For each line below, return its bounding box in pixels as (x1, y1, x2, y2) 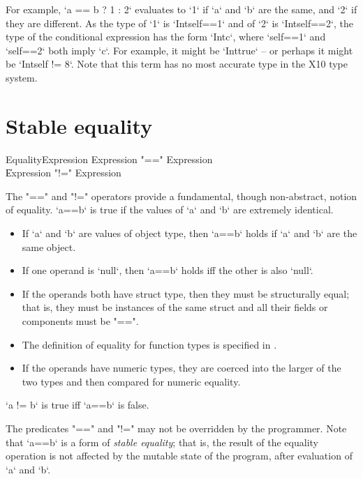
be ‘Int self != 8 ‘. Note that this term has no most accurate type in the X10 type (6, 56, 348, 71)
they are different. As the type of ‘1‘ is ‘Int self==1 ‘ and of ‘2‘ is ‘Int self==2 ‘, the (6, 15, 353, 30)
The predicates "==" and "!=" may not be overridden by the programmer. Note (6, 421, 347, 435)
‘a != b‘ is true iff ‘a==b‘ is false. (6, 397, 149, 412)
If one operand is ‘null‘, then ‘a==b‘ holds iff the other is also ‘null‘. (22, 263, 313, 277)
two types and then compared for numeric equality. (22, 374, 241, 388)
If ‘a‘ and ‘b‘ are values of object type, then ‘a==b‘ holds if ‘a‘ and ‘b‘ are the (22, 226, 357, 241)
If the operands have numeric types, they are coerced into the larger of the (22, 360, 341, 375)
